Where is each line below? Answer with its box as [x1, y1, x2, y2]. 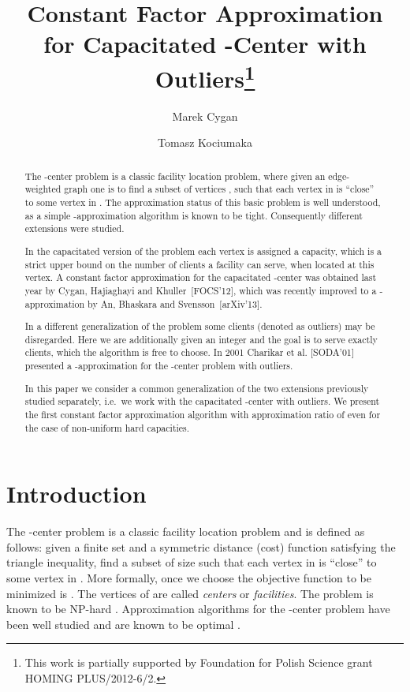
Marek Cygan [172, 107, 238, 124]
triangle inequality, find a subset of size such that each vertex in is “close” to [6, 554, 377, 570]
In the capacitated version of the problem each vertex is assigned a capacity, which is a [24, 244, 382, 257]
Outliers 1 [155, 58, 255, 94]
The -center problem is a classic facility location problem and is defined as [6, 523, 365, 540]
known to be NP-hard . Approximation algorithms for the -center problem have [6, 600, 390, 617]
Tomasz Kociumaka [158, 134, 252, 151]
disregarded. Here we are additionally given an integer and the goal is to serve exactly [24, 332, 378, 346]
